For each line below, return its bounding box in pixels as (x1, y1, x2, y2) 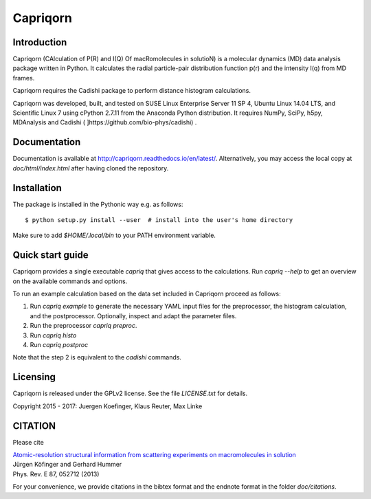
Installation (12, 182, 62, 194)
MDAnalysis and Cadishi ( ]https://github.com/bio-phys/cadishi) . (12, 118, 197, 126)
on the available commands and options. (12, 277, 128, 285)
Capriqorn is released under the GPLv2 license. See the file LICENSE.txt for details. (12, 389, 247, 398)
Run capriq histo (30, 331, 77, 340)
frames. (12, 74, 35, 82)
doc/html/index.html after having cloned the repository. (12, 164, 169, 172)
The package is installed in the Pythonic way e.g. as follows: (12, 200, 183, 208)
